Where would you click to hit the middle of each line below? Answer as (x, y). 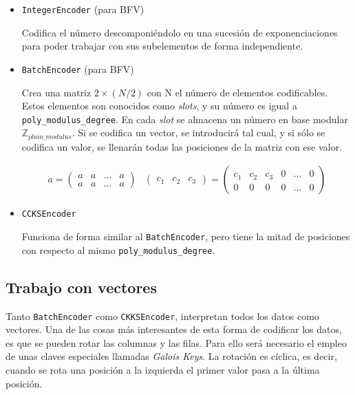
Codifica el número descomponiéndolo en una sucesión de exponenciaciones (180, 32)
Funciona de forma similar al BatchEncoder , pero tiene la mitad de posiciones (186, 236)
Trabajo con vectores (81, 287)
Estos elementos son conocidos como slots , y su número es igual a (159, 106)
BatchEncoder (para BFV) (78, 68)
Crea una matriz (56, 92)
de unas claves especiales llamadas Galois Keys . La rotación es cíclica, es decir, (171, 356)
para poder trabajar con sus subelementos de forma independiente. (162, 46)
